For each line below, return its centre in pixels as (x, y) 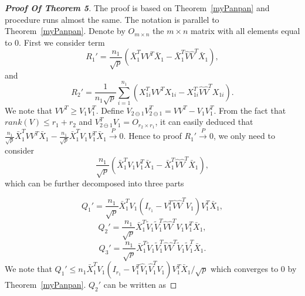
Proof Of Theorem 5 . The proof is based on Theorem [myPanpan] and (137, 8)
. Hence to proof (152, 136)
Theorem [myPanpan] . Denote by (65, 31)
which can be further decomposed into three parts (94, 183)
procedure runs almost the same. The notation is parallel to (112, 19)
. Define (110, 110)
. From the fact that (250, 110)
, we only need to (244, 136)
